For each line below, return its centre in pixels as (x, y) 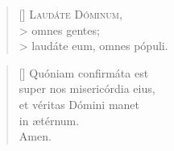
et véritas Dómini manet (79, 104)
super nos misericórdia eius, (87, 88)
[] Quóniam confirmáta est (84, 72)
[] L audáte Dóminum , (70, 14)
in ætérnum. (49, 120)
